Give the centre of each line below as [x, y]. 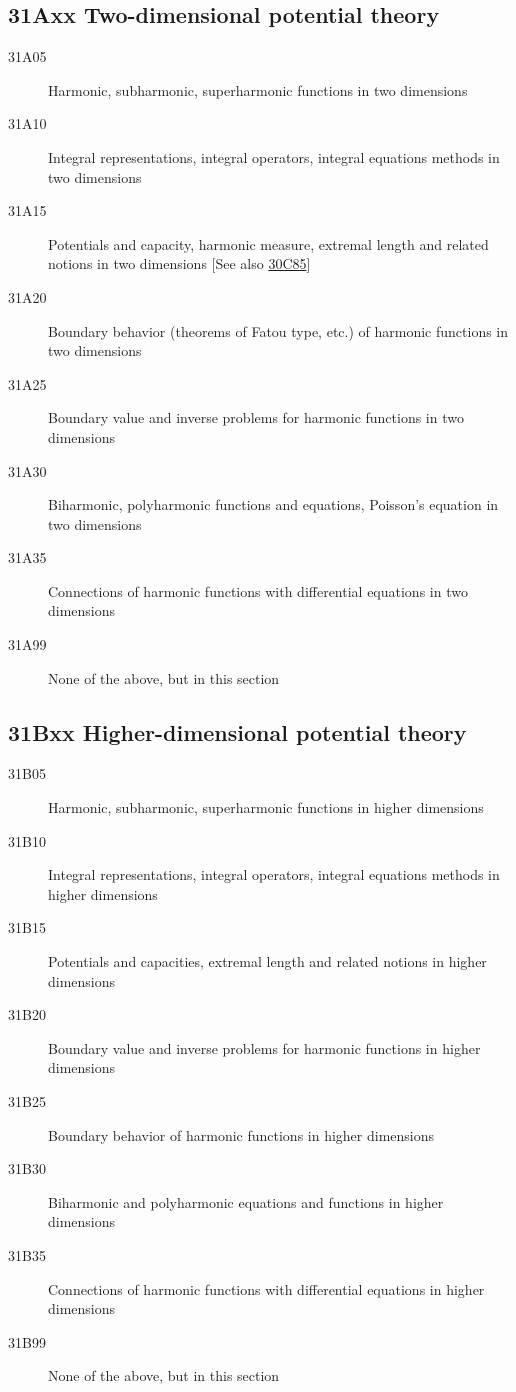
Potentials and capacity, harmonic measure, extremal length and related [268, 243]
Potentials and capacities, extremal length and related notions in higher [267, 961]
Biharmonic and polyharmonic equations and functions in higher [246, 1201]
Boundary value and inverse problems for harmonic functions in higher [264, 1047]
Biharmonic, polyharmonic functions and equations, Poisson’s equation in [273, 504]
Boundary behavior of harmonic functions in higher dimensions [241, 1134]
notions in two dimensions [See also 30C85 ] [179, 263]
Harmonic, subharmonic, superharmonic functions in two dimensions [258, 89]
